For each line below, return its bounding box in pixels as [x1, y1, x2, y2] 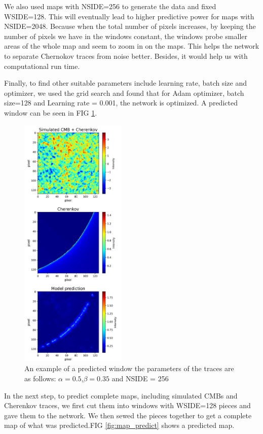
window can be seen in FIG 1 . [4, 107, 97, 118]
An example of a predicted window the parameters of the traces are [24, 363, 234, 374]
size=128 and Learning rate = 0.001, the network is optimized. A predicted [4, 97, 238, 108]
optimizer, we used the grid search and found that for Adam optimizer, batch [4, 87, 244, 98]
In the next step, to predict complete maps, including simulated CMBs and [4, 390, 238, 401]
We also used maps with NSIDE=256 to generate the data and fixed [4, 1, 216, 11]
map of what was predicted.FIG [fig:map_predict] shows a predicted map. [4, 420, 235, 430]
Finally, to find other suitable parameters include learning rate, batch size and [4, 78, 247, 88]
